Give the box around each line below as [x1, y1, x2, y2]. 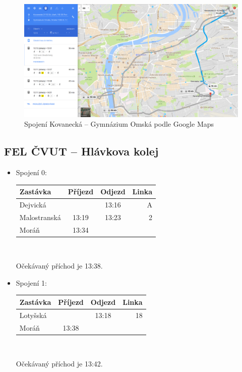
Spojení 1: [16, 277, 47, 288]
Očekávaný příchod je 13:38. [16, 260, 103, 271]
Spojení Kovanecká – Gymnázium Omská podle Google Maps [24, 119, 214, 129]
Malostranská [19, 211, 61, 222]
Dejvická [19, 199, 46, 209]
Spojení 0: [16, 167, 47, 177]
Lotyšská [19, 309, 47, 320]
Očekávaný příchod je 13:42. [16, 358, 103, 369]
